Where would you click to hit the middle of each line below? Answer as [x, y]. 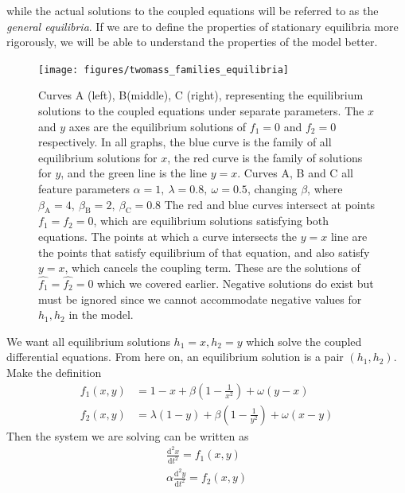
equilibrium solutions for [98, 157]
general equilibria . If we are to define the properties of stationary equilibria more [202, 26]
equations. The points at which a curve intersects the [168, 236]
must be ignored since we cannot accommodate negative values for [200, 299]
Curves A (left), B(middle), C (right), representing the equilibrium [201, 95]
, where [325, 188]
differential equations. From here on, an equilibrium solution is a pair [175, 357]
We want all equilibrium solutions [88, 341]
